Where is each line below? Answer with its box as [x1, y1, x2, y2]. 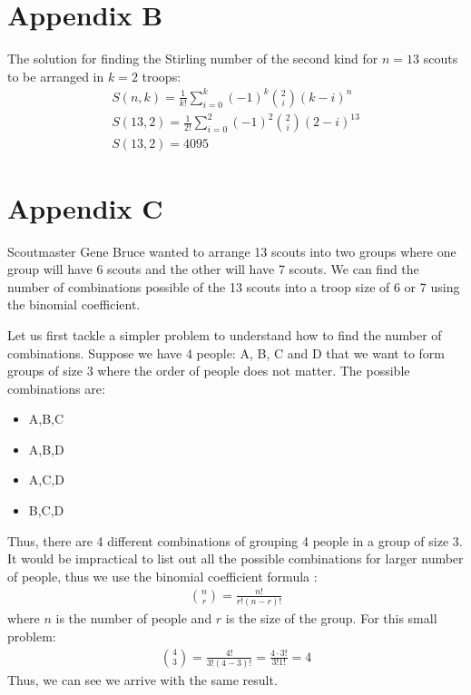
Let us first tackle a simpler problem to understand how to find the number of [7, 325, 442, 344]
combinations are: [7, 378, 105, 397]
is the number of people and [55, 609, 212, 628]
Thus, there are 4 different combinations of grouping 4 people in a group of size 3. [7, 531, 463, 550]
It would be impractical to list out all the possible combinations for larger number [7, 549, 464, 568]
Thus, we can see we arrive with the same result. [7, 670, 278, 689]
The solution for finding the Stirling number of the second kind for [7, 49, 378, 68]
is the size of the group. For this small [225, 609, 437, 628]
